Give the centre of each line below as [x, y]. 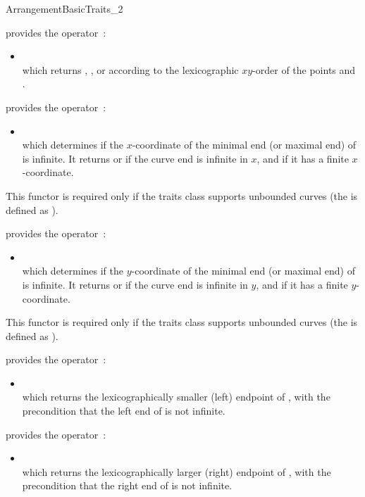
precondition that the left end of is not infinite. [124, 411]
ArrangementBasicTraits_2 [64, 8]
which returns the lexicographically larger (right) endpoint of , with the [177, 471]
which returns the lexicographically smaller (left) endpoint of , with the [176, 397]
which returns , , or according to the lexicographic [130, 69]
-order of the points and [304, 69]
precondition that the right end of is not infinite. [127, 485]
